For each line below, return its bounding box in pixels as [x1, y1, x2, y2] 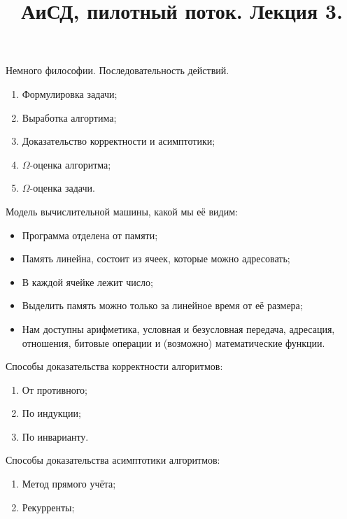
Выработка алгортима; [22, 110, 117, 125]
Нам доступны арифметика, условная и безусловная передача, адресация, [22, 321, 335, 336]
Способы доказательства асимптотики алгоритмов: [6, 453, 220, 467]
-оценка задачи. [29, 180, 95, 195]
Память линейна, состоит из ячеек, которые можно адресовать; [22, 251, 290, 266]
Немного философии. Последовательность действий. [6, 63, 229, 78]
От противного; [22, 382, 87, 397]
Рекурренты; [22, 499, 75, 514]
